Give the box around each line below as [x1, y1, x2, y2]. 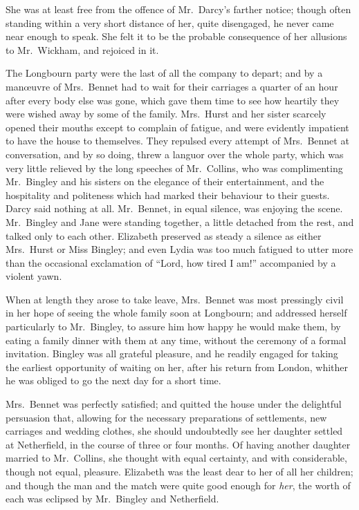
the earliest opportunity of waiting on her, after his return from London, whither [6, 359, 349, 374]
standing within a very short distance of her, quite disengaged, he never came [6, 15, 334, 30]
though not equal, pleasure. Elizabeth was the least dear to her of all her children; [6, 464, 353, 478]
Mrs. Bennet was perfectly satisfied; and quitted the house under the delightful [6, 397, 342, 411]
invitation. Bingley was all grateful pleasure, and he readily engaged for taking [6, 346, 338, 361]
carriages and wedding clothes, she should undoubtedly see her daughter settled [6, 424, 343, 438]
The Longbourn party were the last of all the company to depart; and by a [6, 66, 323, 80]
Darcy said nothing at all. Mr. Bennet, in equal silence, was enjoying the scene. [6, 201, 343, 216]
